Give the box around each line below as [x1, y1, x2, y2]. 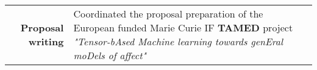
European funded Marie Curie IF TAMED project [73, 21, 293, 34]
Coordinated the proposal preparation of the [73, 7, 263, 21]
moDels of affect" [73, 48, 146, 62]
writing [28, 34, 64, 48]
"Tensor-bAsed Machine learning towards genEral [73, 34, 283, 48]
